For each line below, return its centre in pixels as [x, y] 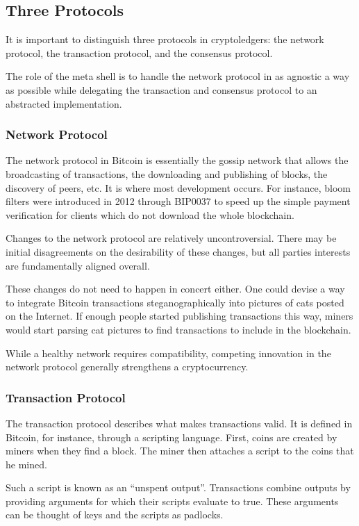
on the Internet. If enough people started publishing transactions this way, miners [179, 316]
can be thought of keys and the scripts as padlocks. [115, 515]
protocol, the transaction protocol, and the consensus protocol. [139, 52]
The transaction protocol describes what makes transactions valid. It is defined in [179, 423]
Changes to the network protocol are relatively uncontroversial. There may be [171, 238]
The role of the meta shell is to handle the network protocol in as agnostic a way [178, 76]
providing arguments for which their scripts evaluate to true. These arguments [172, 501]
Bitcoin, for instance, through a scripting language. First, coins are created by [172, 437]
